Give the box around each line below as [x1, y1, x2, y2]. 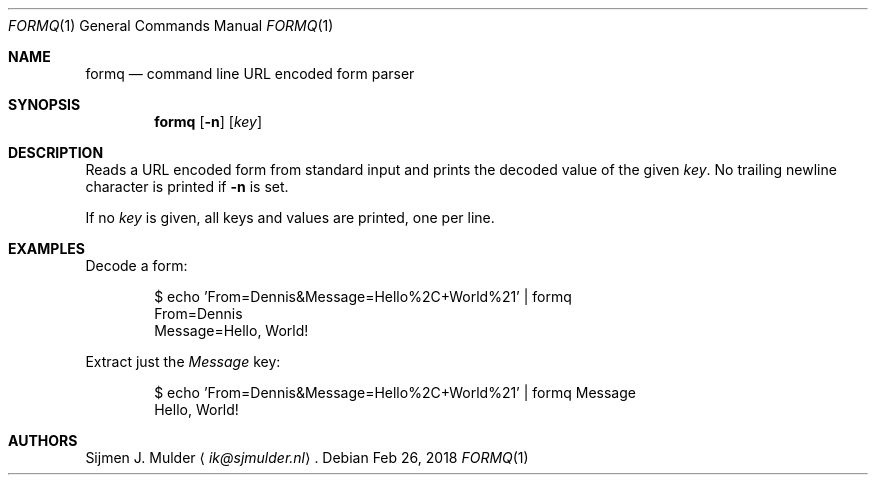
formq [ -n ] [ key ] [154, 113, 263, 130]
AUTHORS [8, 432, 78, 449]
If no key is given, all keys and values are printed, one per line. [85, 209, 495, 226]
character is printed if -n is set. [85, 178, 289, 195]
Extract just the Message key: [85, 353, 281, 370]
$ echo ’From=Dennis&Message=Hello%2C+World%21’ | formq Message [154, 384, 636, 401]
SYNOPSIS [8, 96, 81, 113]
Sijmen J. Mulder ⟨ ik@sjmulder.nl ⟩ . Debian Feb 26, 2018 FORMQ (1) [85, 449, 529, 466]
